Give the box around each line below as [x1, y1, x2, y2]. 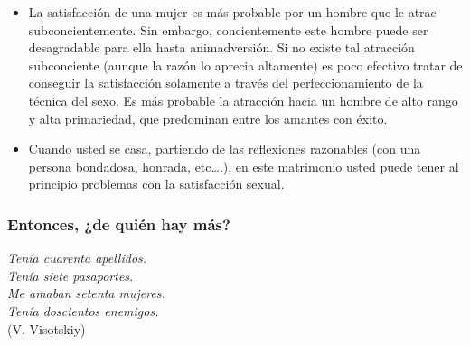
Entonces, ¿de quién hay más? [7, 212, 230, 235]
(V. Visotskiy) [7, 319, 86, 338]
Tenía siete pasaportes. [7, 266, 134, 284]
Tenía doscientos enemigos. [7, 301, 159, 320]
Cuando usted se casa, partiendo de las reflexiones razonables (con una [28, 139, 421, 158]
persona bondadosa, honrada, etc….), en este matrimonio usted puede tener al [28, 156, 459, 175]
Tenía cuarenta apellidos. [7, 248, 147, 267]
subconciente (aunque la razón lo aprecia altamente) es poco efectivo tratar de [28, 55, 463, 74]
